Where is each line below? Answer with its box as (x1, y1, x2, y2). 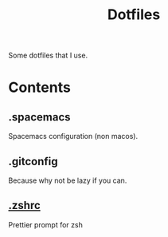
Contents (8, 78, 72, 97)
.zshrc (8, 199, 41, 212)
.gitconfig (8, 154, 58, 168)
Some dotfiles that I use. (8, 50, 88, 61)
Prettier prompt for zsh (8, 219, 84, 229)
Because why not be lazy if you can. (8, 176, 127, 185)
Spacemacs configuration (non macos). (8, 132, 138, 141)
